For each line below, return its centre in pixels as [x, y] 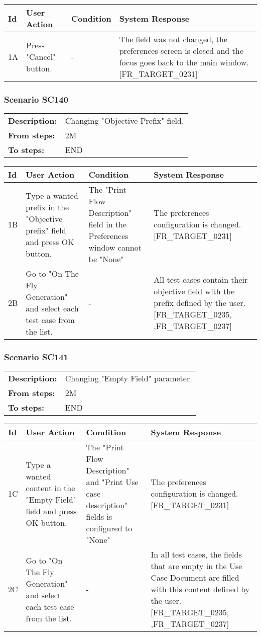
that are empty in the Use [197, 566]
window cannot [115, 248]
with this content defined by [200, 589]
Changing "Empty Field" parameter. [128, 378]
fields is [99, 517]
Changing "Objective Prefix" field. [124, 121]
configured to [109, 528]
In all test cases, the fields [196, 554]
